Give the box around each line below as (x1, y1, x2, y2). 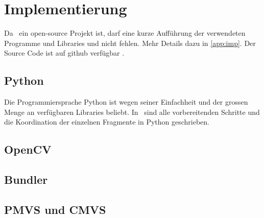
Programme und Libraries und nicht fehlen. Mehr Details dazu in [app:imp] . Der (4, 37, 256, 48)
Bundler (4, 172, 48, 187)
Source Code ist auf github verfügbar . (4, 47, 125, 58)
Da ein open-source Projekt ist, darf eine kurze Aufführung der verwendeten (4, 28, 246, 38)
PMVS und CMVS (4, 201, 106, 217)
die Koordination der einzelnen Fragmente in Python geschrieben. (4, 116, 209, 127)
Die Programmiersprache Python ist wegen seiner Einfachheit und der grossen (4, 96, 248, 107)
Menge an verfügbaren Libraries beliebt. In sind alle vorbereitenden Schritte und (4, 106, 260, 117)
